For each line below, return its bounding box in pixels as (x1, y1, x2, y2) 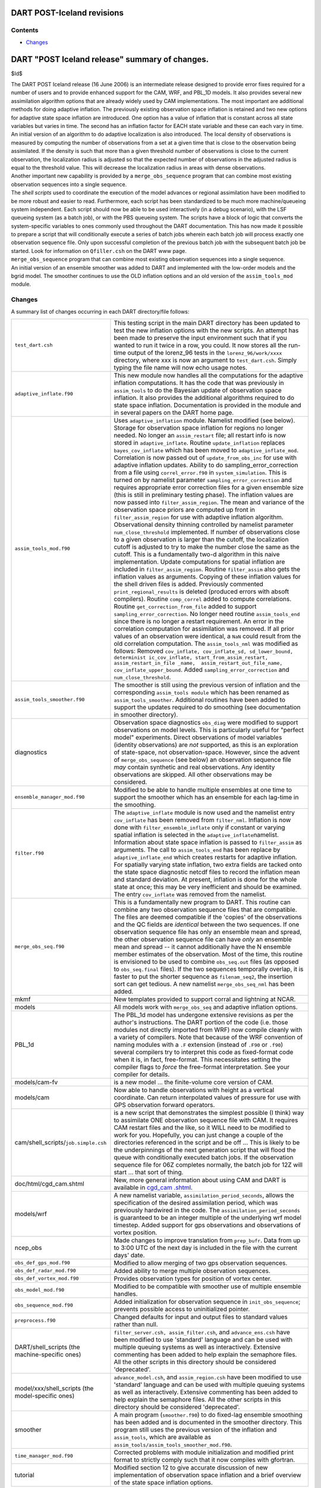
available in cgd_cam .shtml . (114, 1183, 193, 1192)
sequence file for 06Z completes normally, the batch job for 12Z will (114, 1161, 303, 1169)
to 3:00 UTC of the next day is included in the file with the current (114, 1243, 297, 1252)
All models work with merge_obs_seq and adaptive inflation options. (114, 1003, 298, 1011)
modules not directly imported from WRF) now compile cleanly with (114, 1026, 303, 1034)
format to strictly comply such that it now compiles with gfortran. (114, 1455, 295, 1464)
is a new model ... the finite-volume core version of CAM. (114, 1078, 273, 1086)
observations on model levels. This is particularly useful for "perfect (114, 726, 304, 734)
